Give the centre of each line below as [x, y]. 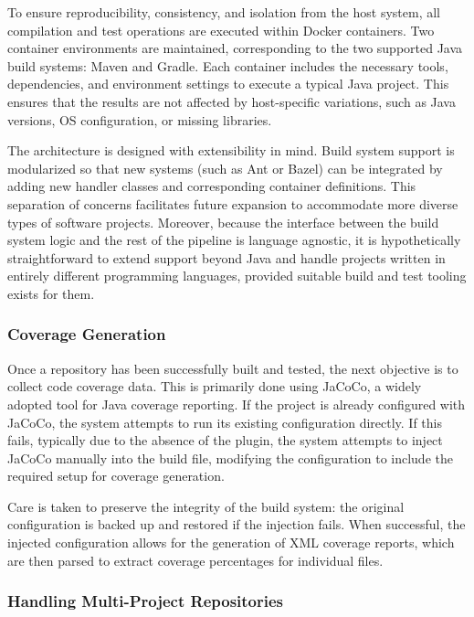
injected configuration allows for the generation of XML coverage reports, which [231, 543]
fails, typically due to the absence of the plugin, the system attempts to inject [225, 440]
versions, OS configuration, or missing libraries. [140, 119]
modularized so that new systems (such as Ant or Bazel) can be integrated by [225, 168]
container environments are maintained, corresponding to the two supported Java [235, 48]
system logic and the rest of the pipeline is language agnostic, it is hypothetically [234, 240]
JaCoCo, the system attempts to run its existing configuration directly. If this [225, 422]
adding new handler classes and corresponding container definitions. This [212, 186]
